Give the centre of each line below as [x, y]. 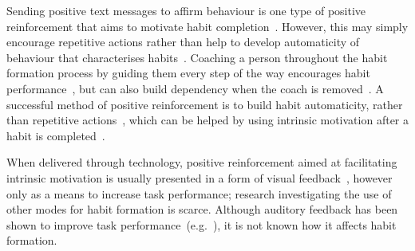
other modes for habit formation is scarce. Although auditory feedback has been [202, 209]
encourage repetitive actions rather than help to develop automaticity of [183, 42]
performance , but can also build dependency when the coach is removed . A [195, 88]
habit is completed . [56, 135]
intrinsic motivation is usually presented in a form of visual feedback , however [200, 177]
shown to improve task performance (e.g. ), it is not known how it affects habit [202, 224]
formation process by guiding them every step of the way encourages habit [188, 73]
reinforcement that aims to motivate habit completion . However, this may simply [207, 26]
